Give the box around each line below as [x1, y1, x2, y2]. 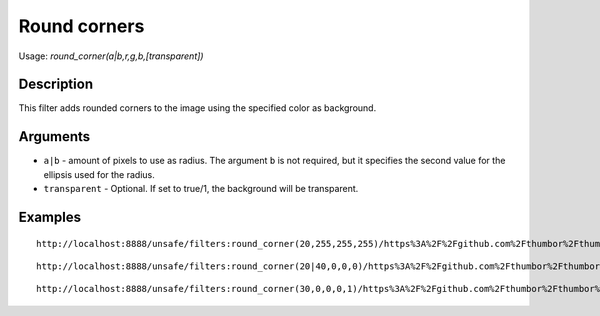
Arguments [18, 128, 91, 145]
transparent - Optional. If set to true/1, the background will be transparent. [43, 183, 359, 195]
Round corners [18, 15, 145, 37]
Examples [18, 208, 82, 225]
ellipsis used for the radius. [43, 168, 155, 180]
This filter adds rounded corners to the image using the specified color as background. [18, 102, 377, 114]
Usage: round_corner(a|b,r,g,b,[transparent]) [18, 50, 204, 62]
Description [18, 76, 94, 93]
